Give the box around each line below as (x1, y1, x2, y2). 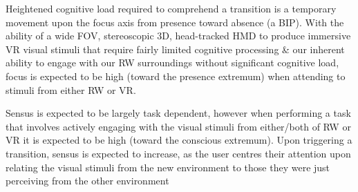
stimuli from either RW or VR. (6, 82, 136, 97)
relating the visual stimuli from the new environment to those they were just (6, 160, 330, 174)
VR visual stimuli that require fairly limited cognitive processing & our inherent (6, 41, 345, 56)
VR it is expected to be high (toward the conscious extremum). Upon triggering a (6, 133, 352, 147)
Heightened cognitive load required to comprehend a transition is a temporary (6, 1, 337, 15)
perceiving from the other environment (6, 173, 169, 188)
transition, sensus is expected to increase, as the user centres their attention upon (6, 146, 351, 160)
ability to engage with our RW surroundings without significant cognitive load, (6, 55, 339, 70)
